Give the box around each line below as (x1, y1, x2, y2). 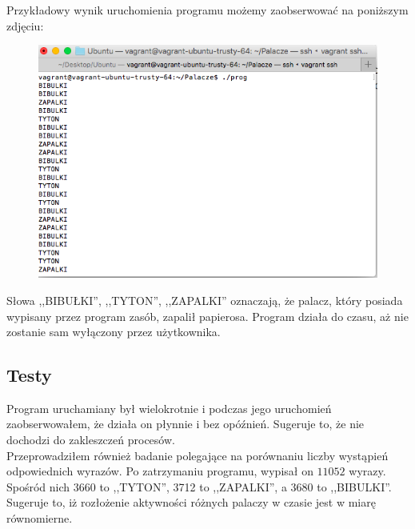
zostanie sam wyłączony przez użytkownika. (6, 323, 221, 340)
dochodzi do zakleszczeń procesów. (6, 431, 175, 448)
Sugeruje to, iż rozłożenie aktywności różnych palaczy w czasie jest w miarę (6, 494, 376, 511)
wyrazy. (349, 463, 386, 479)
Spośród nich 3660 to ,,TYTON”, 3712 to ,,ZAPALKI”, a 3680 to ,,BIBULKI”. (6, 478, 392, 495)
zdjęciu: (6, 17, 44, 34)
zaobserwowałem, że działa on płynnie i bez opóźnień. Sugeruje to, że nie (6, 415, 365, 432)
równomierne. (6, 510, 73, 527)
